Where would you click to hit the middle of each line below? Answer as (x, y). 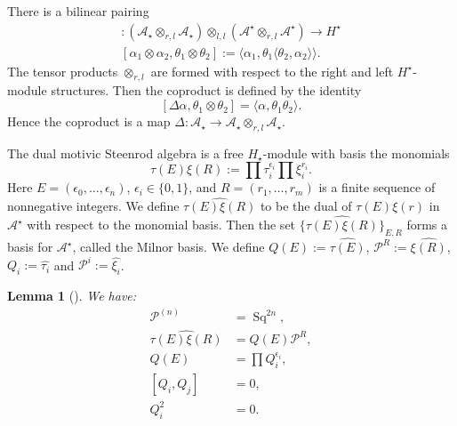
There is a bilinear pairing (78, 11)
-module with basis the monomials (356, 153)
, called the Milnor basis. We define (168, 247)
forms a (427, 225)
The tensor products (63, 71)
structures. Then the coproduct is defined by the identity (206, 90)
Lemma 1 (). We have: (72, 295)
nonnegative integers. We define (93, 206)
